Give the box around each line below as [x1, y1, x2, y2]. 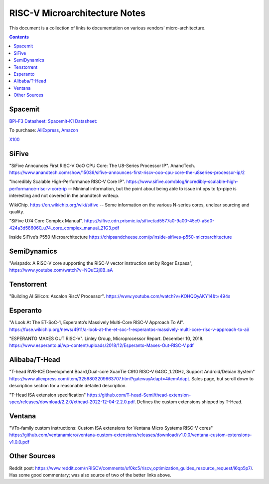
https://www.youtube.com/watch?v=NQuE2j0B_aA [9, 267, 113, 273]
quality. [9, 209, 24, 214]
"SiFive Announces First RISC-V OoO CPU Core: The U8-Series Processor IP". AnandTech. [9, 162, 195, 168]
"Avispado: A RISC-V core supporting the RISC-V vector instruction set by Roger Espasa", [9, 260, 193, 266]
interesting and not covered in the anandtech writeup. [9, 192, 120, 199]
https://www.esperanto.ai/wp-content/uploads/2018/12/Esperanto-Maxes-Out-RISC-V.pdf [9, 342, 194, 348]
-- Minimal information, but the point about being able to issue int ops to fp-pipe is [68, 185, 237, 191]
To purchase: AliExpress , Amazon [9, 127, 78, 133]
